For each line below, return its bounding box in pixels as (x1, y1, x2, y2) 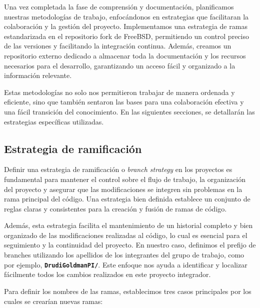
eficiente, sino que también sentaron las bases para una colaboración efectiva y (4, 96, 244, 107)
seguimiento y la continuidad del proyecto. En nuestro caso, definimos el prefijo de (4, 239, 256, 250)
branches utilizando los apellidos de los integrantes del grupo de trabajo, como (4, 249, 244, 260)
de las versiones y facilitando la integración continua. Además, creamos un (4, 40, 231, 51)
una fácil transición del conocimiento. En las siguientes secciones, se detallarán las (4, 106, 255, 116)
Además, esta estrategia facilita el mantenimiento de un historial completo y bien (4, 220, 253, 230)
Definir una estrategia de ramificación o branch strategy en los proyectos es (4, 164, 232, 174)
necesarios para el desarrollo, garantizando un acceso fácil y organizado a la (4, 60, 235, 70)
